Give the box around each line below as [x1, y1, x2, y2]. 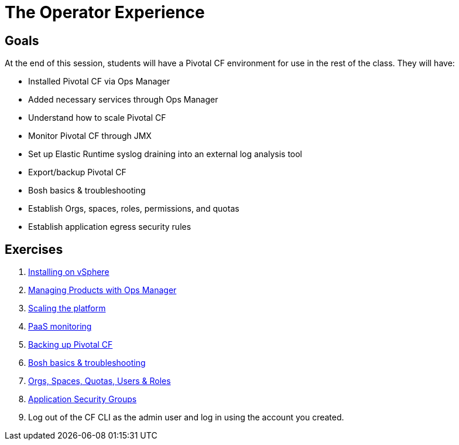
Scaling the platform [28, 303, 106, 314]
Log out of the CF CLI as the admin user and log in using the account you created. [28, 412, 344, 423]
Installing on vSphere [28, 267, 109, 277]
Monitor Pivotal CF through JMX [28, 131, 152, 141]
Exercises [5, 242, 63, 257]
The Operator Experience [5, 2, 205, 22]
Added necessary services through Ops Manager [28, 94, 218, 105]
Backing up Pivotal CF [28, 339, 113, 350]
